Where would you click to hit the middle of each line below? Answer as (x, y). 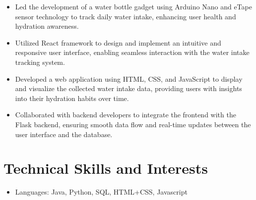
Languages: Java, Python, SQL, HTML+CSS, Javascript (101, 192)
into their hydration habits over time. (72, 98)
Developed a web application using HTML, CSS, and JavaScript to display (129, 78)
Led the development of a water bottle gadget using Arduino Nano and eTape (133, 6)
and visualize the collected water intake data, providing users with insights (128, 88)
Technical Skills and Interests (106, 168)
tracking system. (40, 62)
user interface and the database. (64, 134)
